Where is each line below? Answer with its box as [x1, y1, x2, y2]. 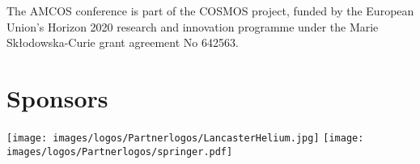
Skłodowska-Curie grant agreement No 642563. [6, 34, 239, 51]
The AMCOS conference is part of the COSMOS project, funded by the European [6, 2, 414, 19]
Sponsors [6, 81, 108, 114]
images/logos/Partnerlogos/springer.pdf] [6, 145, 233, 158]
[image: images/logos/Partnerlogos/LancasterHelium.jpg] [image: [6, 132, 364, 144]
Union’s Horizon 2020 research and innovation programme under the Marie [6, 18, 379, 35]
